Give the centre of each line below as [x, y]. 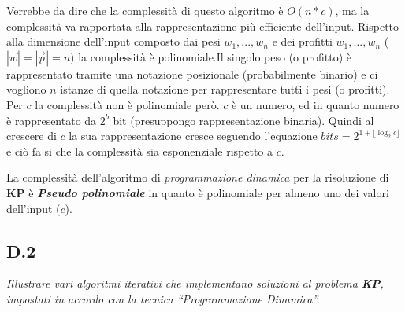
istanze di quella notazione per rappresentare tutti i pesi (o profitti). [225, 89]
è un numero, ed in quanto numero [315, 104]
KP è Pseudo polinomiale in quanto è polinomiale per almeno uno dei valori [198, 192]
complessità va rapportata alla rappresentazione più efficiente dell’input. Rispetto [203, 26]
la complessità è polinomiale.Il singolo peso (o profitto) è [215, 56]
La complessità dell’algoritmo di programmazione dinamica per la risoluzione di [198, 177]
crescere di [32, 136]
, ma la [352, 10]
